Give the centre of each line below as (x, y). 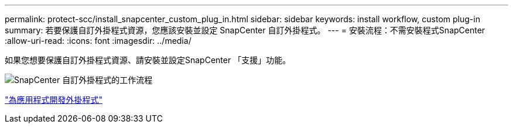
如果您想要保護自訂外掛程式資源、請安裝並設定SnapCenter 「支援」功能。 (148, 60)
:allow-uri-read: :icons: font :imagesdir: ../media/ (98, 41)
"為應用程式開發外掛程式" (54, 100)
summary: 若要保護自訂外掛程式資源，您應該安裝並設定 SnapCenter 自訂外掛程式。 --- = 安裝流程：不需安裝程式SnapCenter (245, 30)
